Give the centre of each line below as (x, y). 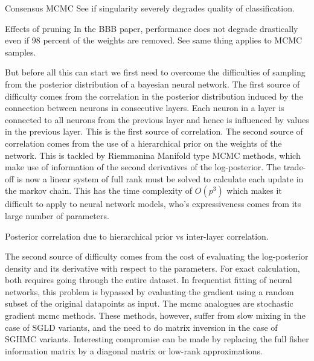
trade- (295, 167)
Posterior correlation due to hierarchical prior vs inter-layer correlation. (137, 236)
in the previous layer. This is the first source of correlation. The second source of (154, 131)
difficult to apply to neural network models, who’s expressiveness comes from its (153, 204)
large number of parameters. (57, 215)
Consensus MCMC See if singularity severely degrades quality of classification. (150, 8)
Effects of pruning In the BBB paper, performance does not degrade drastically (152, 28)
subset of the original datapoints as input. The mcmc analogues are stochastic (149, 303)
